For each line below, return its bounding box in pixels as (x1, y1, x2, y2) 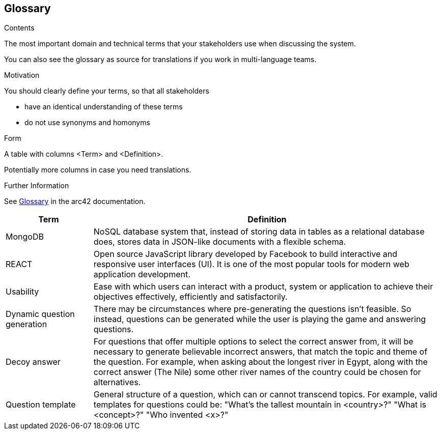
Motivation (4, 71, 40, 80)
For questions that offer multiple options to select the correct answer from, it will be (93, 336, 414, 347)
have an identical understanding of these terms (24, 102, 183, 111)
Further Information (4, 181, 69, 190)
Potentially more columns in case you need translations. (4, 165, 191, 175)
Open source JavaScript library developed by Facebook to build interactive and (93, 249, 398, 259)
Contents (4, 23, 35, 33)
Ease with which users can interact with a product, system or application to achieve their (93, 281, 433, 292)
